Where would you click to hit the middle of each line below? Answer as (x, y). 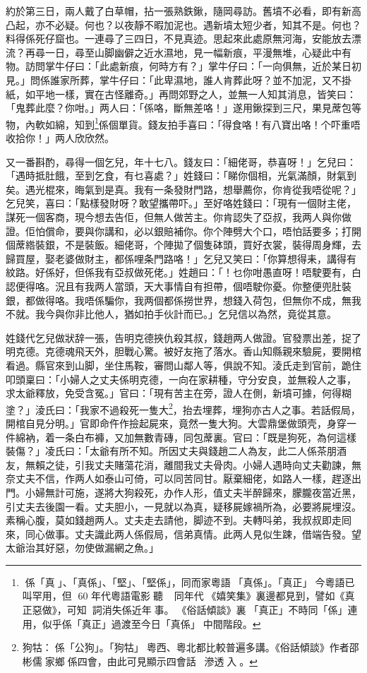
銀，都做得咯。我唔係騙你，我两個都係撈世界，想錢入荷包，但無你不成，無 (179, 300)
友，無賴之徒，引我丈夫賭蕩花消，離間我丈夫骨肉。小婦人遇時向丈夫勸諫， (179, 464)
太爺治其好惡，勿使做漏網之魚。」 (82, 548)
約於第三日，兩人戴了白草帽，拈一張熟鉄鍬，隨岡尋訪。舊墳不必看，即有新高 (183, 11)
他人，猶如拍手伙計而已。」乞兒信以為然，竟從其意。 (215, 314)
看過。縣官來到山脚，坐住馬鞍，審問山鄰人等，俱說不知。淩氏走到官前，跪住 (183, 365)
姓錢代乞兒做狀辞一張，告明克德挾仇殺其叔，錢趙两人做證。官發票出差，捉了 (183, 337)
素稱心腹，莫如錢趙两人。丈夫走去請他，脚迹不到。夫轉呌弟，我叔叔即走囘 (179, 520)
